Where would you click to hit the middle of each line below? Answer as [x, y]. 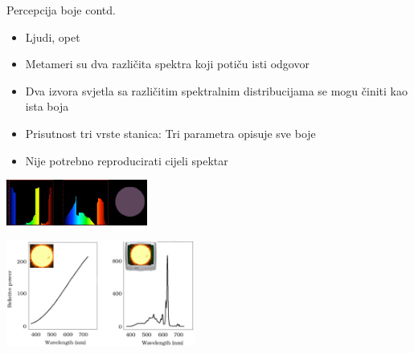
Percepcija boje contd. [61, 10]
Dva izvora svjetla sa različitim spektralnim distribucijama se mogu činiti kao [216, 90]
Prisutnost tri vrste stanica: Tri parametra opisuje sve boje [170, 133]
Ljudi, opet [53, 37]
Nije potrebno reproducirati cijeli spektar [127, 160]
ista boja [47, 106]
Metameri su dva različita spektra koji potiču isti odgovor [167, 64]
